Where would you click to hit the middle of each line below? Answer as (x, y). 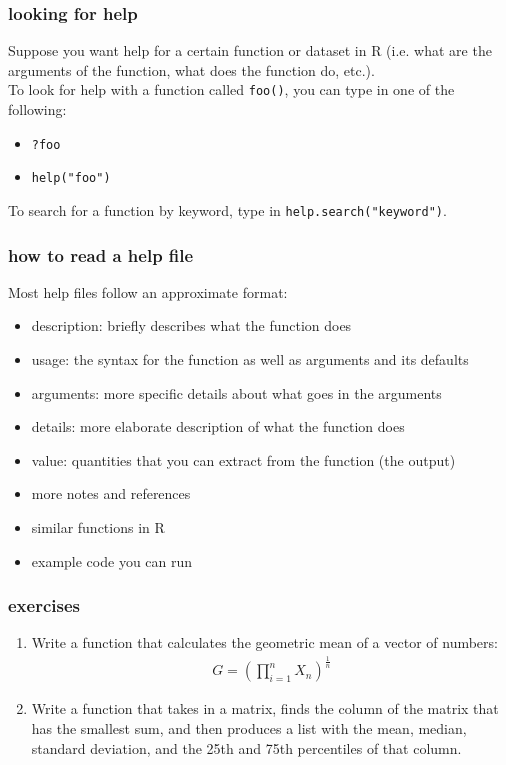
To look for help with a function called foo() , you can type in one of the (231, 89)
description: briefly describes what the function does (191, 325)
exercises (44, 605)
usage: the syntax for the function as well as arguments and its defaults (250, 359)
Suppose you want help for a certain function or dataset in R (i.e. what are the (250, 50)
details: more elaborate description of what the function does (218, 426)
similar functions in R (98, 527)
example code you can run (112, 560)
